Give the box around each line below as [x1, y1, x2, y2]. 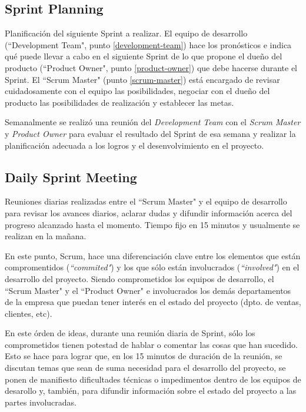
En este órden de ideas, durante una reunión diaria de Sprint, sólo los [5, 327, 255, 339]
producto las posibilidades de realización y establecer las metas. [5, 96, 234, 108]
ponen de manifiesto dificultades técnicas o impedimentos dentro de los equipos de [5, 373, 301, 385]
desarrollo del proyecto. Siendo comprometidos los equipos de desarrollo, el [5, 272, 274, 284]
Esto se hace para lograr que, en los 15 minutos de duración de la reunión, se [5, 350, 282, 362]
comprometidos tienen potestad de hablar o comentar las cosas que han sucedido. [5, 338, 298, 350]
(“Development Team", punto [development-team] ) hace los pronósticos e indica [5, 38, 292, 51]
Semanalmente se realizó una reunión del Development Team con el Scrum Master [5, 116, 301, 128]
